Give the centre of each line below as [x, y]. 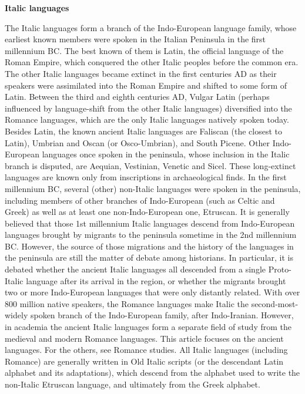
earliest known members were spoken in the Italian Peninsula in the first [135, 39]
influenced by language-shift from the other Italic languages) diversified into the [148, 108]
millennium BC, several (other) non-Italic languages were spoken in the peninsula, [153, 188]
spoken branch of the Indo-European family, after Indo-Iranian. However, [162, 315]
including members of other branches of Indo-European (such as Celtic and [140, 200]
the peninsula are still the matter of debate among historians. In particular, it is [149, 257]
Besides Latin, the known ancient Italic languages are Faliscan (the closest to [143, 131]
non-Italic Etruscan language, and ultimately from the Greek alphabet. [133, 384]
